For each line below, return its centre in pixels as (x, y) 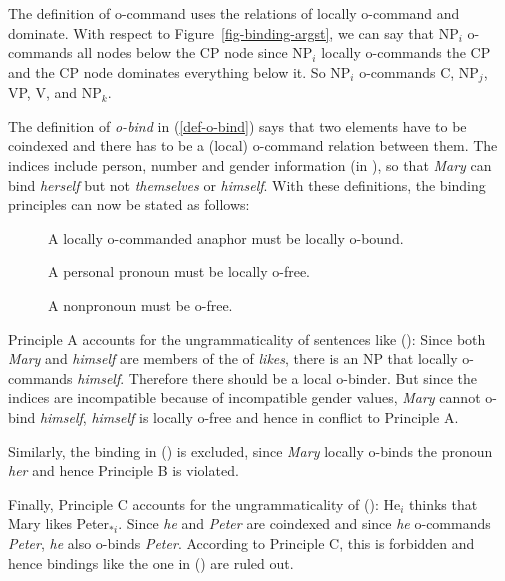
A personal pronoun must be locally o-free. (179, 271)
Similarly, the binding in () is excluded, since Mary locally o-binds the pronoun (250, 450)
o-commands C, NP (419, 71)
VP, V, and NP (55, 92)
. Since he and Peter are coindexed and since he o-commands (304, 523)
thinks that (443, 503)
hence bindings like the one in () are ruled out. (151, 562)
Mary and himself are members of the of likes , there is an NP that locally (233, 358)
